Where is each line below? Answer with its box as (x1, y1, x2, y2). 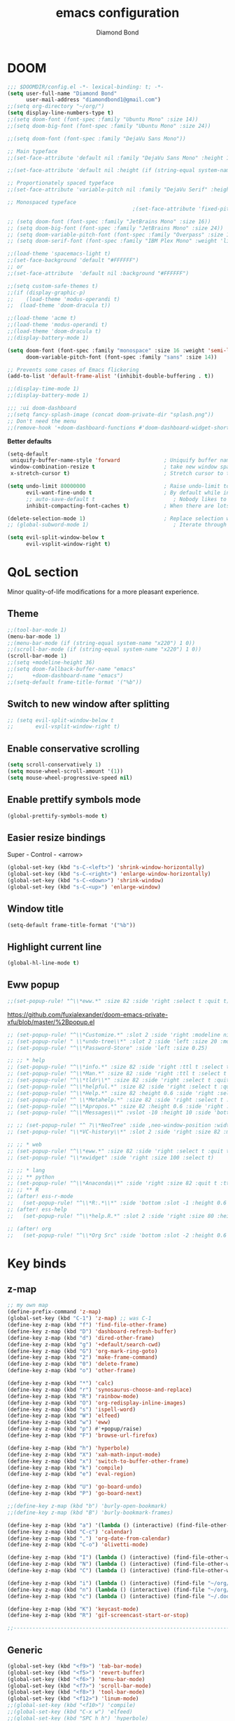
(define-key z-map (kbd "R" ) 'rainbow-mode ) (7, 1393, 139, 1400)
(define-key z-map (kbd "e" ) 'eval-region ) (7, 1470, 136, 1478)
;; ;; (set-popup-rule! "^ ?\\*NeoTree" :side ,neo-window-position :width (7, 1122, 233, 1129)
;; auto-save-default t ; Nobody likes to (25, 496, 227, 503)
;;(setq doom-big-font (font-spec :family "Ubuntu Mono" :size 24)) (7, 122, 211, 129)
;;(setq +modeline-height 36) (7, 659, 96, 666)
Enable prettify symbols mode (7, 794, 141, 806)
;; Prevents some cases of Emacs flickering (7, 366, 139, 373)
